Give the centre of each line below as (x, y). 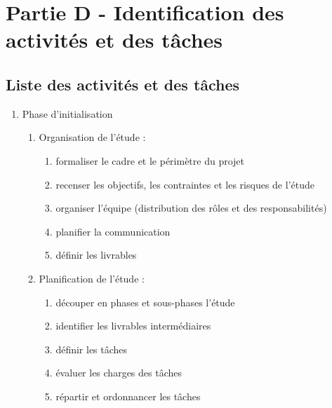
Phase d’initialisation (67, 113)
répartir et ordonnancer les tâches (128, 396)
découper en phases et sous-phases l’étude (145, 302)
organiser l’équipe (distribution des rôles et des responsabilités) (191, 208)
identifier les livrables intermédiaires (133, 326)
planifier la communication (113, 231)
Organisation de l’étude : (92, 137)
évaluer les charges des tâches (119, 373)
